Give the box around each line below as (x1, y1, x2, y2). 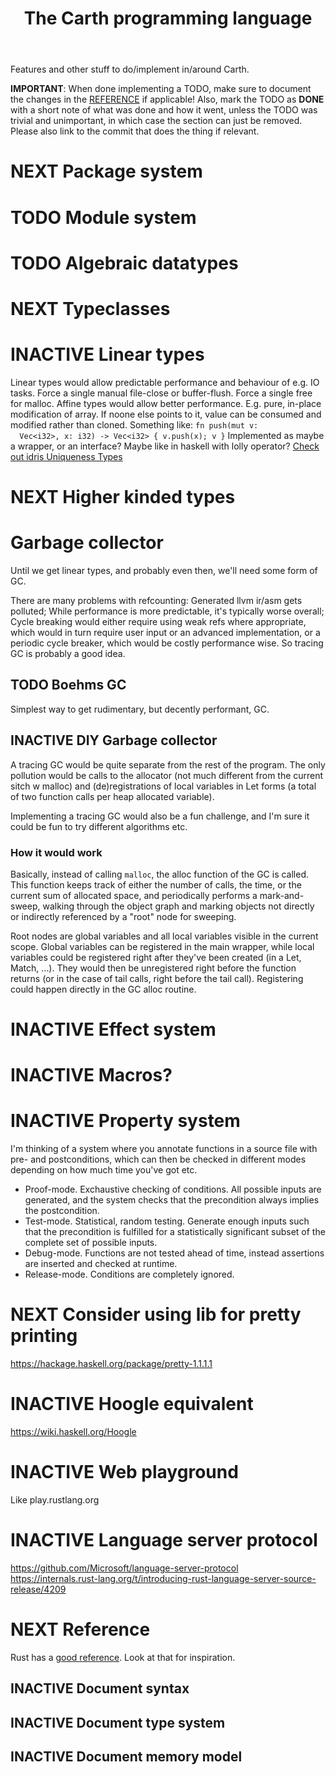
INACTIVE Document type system (10, 1714, 226, 1731)
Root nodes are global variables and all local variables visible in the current (10, 930, 319, 942)
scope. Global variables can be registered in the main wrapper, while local (10, 940, 315, 952)
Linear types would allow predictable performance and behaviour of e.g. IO (10, 376, 320, 388)
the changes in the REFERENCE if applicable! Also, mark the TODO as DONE (10, 93, 325, 106)
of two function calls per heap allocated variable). (10, 790, 215, 802)
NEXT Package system (10, 160, 203, 183)
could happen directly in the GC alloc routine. (10, 983, 197, 995)
